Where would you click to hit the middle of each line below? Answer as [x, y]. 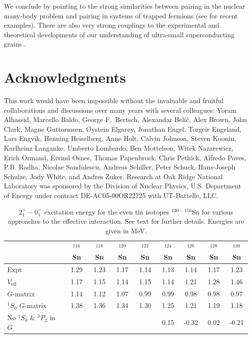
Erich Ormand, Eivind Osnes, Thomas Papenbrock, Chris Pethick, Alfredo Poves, [125, 157]
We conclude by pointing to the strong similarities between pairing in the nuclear [125, 6]
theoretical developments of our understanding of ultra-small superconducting [119, 34]
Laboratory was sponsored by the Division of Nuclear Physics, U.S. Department [123, 186]
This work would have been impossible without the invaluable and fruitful [114, 100]
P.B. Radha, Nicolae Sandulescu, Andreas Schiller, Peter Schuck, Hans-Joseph [120, 167]
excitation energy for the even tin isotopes [107, 211]
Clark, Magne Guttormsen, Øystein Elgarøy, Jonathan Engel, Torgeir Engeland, [123, 129]
